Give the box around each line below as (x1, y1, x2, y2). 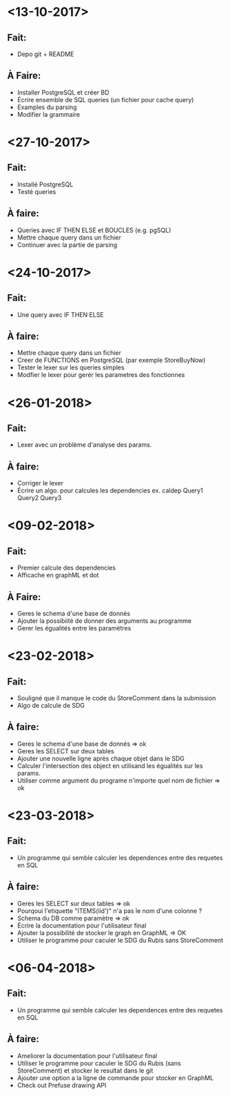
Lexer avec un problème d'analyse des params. (17, 441, 152, 449)
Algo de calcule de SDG (17, 702, 85, 710)
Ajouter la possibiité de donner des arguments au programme (17, 617, 191, 625)
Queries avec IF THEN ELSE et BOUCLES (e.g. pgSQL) (17, 226, 171, 234)
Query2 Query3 (17, 494, 62, 502)
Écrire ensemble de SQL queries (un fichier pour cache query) (17, 95, 194, 104)
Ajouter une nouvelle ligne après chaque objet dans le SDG (17, 754, 185, 762)
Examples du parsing (17, 103, 77, 111)
